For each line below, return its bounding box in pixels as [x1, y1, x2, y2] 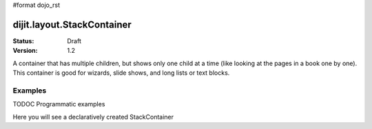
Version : [12, 47, 38, 55]
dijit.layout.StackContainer [12, 19, 132, 30]
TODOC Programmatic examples [12, 100, 105, 108]
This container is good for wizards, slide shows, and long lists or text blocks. [12, 69, 230, 77]
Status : [12, 36, 34, 45]
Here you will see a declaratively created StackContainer [12, 113, 174, 121]
